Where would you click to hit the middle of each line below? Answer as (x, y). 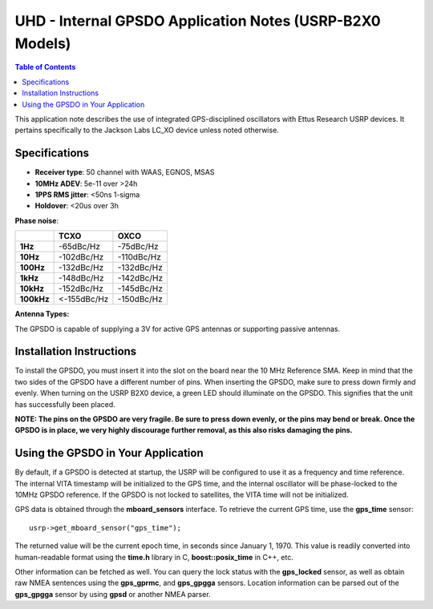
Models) (43, 43)
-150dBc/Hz (140, 299)
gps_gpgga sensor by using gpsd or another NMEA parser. (113, 594)
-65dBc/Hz (79, 247)
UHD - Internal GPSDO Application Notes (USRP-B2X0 (198, 21)
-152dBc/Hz (81, 288)
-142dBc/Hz (140, 278)
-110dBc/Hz (140, 257)
